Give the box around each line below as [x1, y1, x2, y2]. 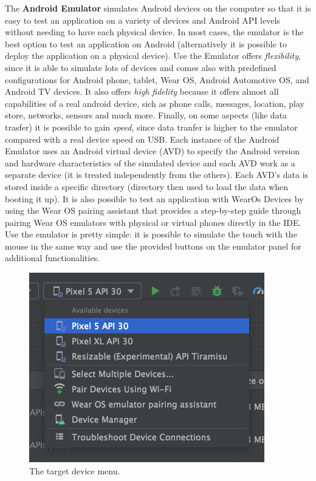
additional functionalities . [5, 251, 100, 264]
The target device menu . [29, 464, 120, 477]
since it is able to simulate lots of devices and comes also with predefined [5, 61, 276, 73]
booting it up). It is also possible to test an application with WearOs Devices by [5, 192, 304, 205]
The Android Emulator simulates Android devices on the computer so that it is [5, 2, 311, 14]
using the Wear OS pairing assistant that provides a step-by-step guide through [5, 204, 301, 217]
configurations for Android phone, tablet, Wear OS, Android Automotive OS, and [5, 73, 309, 86]
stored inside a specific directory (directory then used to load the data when [5, 180, 289, 193]
